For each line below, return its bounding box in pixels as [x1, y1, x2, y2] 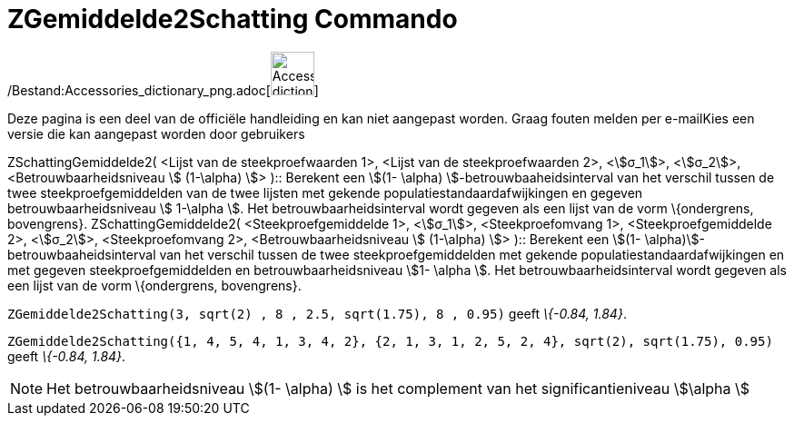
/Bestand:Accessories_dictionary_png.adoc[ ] [7, 82, 319, 98]
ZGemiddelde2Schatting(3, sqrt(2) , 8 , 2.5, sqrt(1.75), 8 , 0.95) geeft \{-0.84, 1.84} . [7, 305, 627, 321]
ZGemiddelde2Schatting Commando [7, 4, 458, 34]
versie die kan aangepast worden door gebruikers [7, 125, 305, 142]
